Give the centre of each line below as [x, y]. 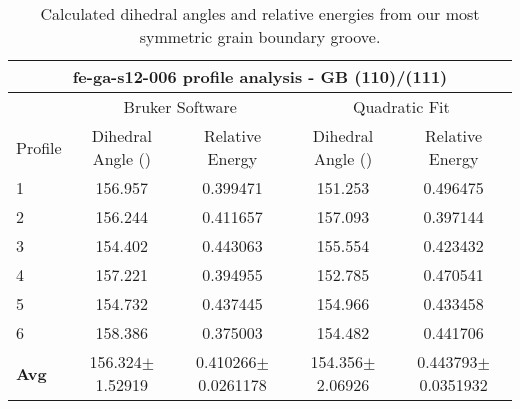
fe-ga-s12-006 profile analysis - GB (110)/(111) [260, 76]
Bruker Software [180, 106]
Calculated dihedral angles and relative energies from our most [260, 13]
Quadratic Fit [401, 106]
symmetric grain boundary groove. [260, 36]
